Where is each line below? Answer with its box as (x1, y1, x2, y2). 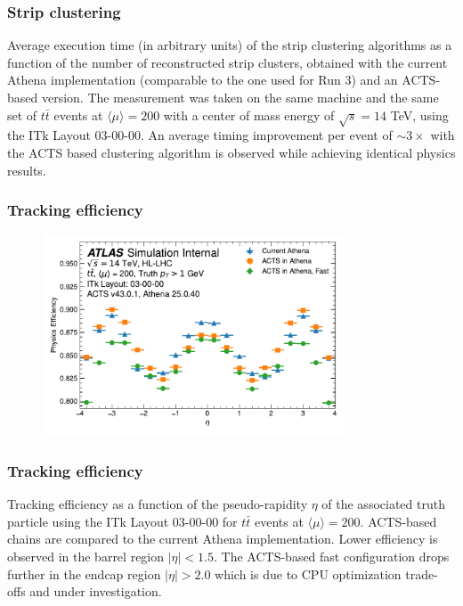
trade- (405, 564, 438, 583)
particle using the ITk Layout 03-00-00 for (7, 512, 238, 530)
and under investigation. (29, 582, 162, 601)
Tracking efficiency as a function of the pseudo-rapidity (7, 495, 308, 513)
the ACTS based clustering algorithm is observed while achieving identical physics (7, 143, 456, 161)
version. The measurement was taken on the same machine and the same (41, 88, 439, 106)
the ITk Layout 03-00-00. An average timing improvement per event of (7, 126, 393, 144)
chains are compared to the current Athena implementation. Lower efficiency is (7, 529, 438, 548)
